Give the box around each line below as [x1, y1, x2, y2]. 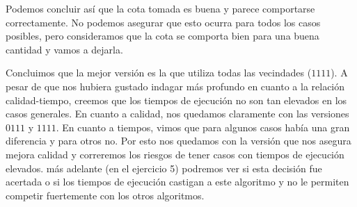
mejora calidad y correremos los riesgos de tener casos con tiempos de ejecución [6, 147, 344, 161]
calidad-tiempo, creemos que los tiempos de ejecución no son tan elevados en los [6, 92, 347, 107]
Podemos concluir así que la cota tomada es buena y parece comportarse [6, 1, 315, 15]
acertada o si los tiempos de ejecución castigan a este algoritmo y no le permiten [6, 174, 349, 189]
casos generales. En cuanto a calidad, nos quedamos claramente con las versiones [6, 106, 349, 121]
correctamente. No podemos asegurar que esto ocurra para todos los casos [6, 15, 321, 29]
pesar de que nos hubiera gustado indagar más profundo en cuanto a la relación [6, 78, 345, 93]
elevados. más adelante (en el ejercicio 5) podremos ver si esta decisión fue [6, 160, 322, 175]
